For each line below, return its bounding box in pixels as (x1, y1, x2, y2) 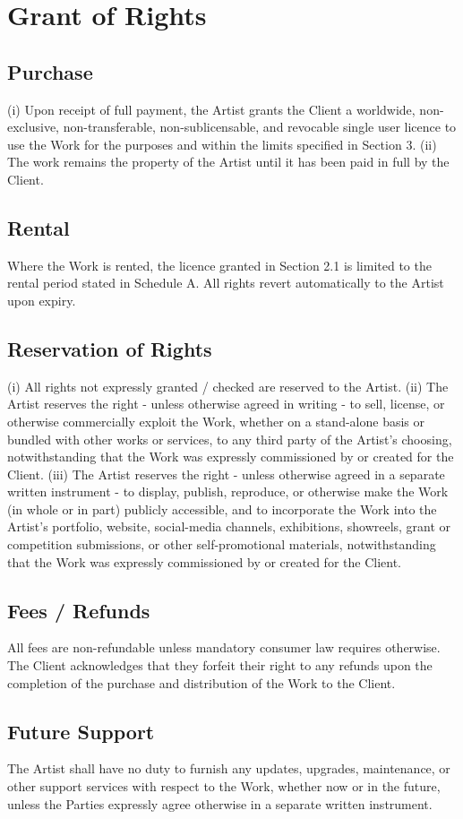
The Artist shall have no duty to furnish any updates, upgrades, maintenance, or (7, 759, 450, 778)
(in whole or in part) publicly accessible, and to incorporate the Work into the (7, 499, 437, 518)
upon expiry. (7, 290, 76, 309)
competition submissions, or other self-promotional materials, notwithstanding (7, 535, 436, 554)
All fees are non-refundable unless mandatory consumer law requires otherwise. (7, 638, 441, 657)
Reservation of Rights (7, 334, 212, 362)
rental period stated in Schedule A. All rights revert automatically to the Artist (7, 273, 444, 292)
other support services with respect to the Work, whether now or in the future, (7, 777, 441, 796)
